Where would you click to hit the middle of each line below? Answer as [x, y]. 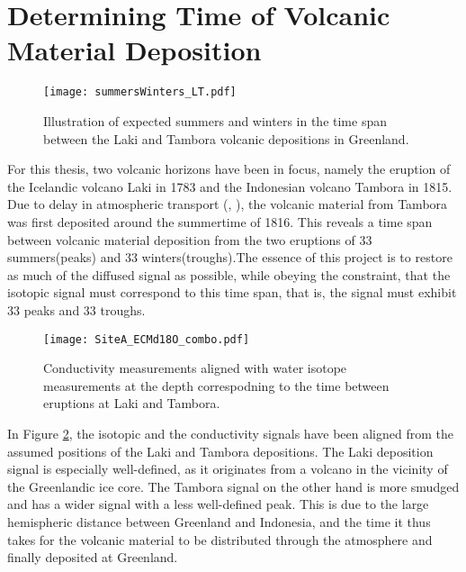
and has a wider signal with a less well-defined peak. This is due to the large [218, 504]
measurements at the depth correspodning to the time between [216, 385]
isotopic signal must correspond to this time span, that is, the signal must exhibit [232, 292]
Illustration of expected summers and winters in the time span [215, 120]
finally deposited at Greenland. [93, 557]
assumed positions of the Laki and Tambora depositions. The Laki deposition [220, 451]
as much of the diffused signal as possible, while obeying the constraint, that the [229, 274]
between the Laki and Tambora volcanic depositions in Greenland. [226, 138]
